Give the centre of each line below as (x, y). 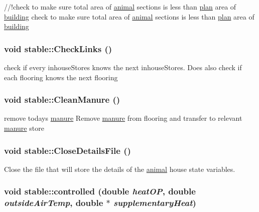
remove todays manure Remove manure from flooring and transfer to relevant (123, 118)
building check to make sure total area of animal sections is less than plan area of (129, 16)
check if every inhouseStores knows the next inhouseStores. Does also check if (123, 67)
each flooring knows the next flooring (61, 77)
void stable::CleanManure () (62, 99)
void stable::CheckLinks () (58, 48)
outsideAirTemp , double (54, 203)
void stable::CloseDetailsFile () (68, 150)
